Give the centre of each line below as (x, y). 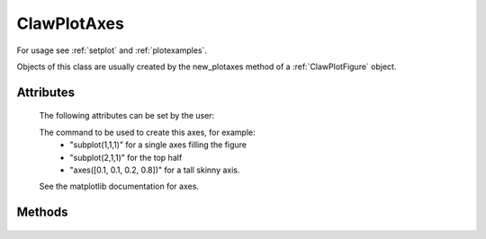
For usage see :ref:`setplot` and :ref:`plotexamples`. (112, 50)
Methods (42, 212)
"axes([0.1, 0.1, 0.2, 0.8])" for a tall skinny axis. (155, 170)
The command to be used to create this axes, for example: (147, 132)
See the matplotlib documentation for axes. (119, 186)
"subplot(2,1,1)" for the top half (126, 157)
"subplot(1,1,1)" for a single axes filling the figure (158, 145)
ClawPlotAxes (71, 23)
